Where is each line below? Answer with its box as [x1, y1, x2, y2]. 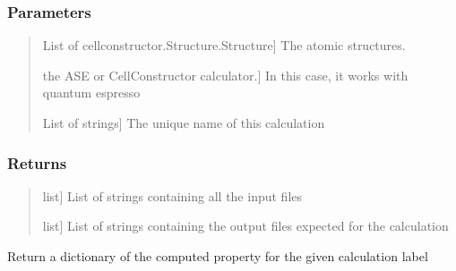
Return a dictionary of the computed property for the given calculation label [7, 247, 428, 265]
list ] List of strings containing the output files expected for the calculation [42, 216, 449, 235]
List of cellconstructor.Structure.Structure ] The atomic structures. [42, 36, 406, 55]
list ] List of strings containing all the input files [42, 186, 303, 205]
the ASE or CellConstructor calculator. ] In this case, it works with [42, 65, 409, 84]
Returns [7, 151, 67, 174]
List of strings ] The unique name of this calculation [42, 114, 325, 131]
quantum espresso [42, 83, 141, 102]
